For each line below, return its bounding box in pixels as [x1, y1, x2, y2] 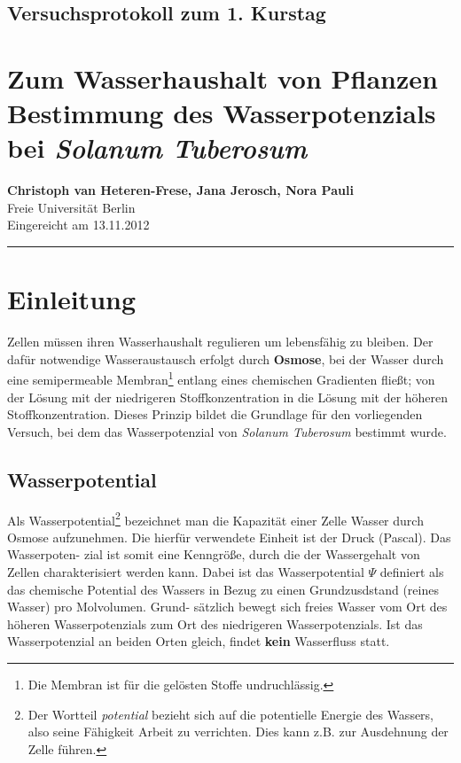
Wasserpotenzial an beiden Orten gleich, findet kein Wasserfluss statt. [7, 632, 390, 650]
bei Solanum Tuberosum [7, 129, 308, 167]
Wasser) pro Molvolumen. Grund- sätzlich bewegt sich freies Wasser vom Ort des [7, 597, 448, 616]
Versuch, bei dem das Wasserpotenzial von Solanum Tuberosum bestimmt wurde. [7, 422, 447, 440]
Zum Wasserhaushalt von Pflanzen [7, 59, 438, 96]
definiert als [379, 563, 444, 581]
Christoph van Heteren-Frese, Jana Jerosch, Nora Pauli [7, 181, 354, 199]
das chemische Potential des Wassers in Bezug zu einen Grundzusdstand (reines [7, 580, 439, 598]
